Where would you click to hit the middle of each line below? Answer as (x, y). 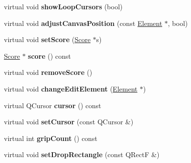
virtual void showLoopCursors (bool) (63, 6)
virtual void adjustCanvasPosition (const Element (83, 23)
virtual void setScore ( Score (47, 39)
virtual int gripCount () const (51, 138)
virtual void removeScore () (48, 72)
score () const (49, 56)
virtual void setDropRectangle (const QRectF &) (82, 154)
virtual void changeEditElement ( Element (71, 88)
